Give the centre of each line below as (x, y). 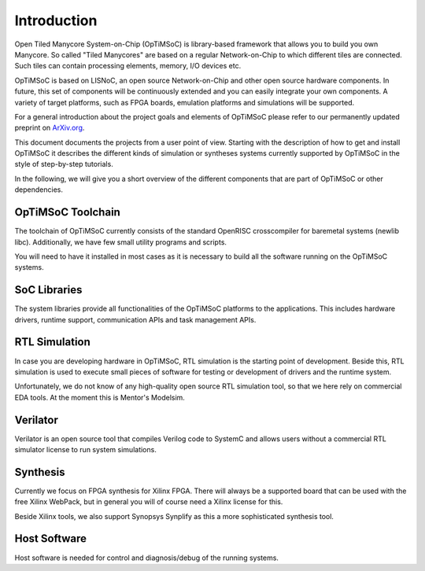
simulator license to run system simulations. (85, 449)
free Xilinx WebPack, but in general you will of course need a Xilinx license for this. (149, 502)
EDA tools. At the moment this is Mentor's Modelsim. (100, 397)
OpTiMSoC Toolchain (68, 212)
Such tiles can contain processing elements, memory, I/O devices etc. (128, 66)
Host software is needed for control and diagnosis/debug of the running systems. (147, 558)
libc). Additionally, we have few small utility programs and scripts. (121, 242)
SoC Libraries (48, 290)
